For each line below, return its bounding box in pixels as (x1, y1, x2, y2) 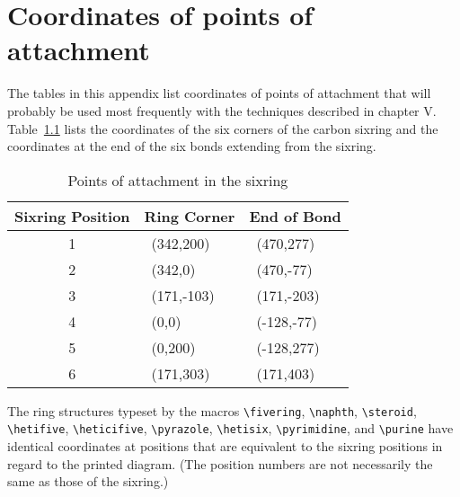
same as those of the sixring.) (7, 472, 169, 491)
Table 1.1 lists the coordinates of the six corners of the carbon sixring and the (7, 119, 438, 138)
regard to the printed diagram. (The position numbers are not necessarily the (7, 454, 433, 473)
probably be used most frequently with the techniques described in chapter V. (7, 101, 437, 120)
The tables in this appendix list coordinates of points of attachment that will (7, 84, 431, 102)
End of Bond (249, 205, 341, 226)
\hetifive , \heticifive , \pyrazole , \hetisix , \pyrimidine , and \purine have (7, 419, 454, 438)
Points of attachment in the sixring (67, 169, 288, 191)
